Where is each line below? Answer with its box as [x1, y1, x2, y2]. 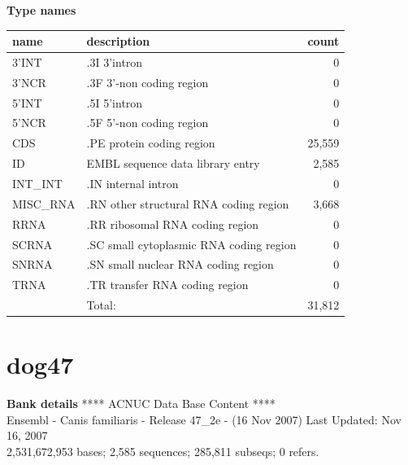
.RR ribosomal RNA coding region [86, 215, 259, 232]
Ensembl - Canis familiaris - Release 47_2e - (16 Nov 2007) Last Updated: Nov [7, 410, 401, 428]
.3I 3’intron [86, 53, 143, 70]
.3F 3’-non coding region [86, 73, 209, 90]
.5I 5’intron [86, 94, 143, 111]
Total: [86, 296, 116, 314]
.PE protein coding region [86, 134, 215, 151]
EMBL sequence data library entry [86, 155, 260, 172]
